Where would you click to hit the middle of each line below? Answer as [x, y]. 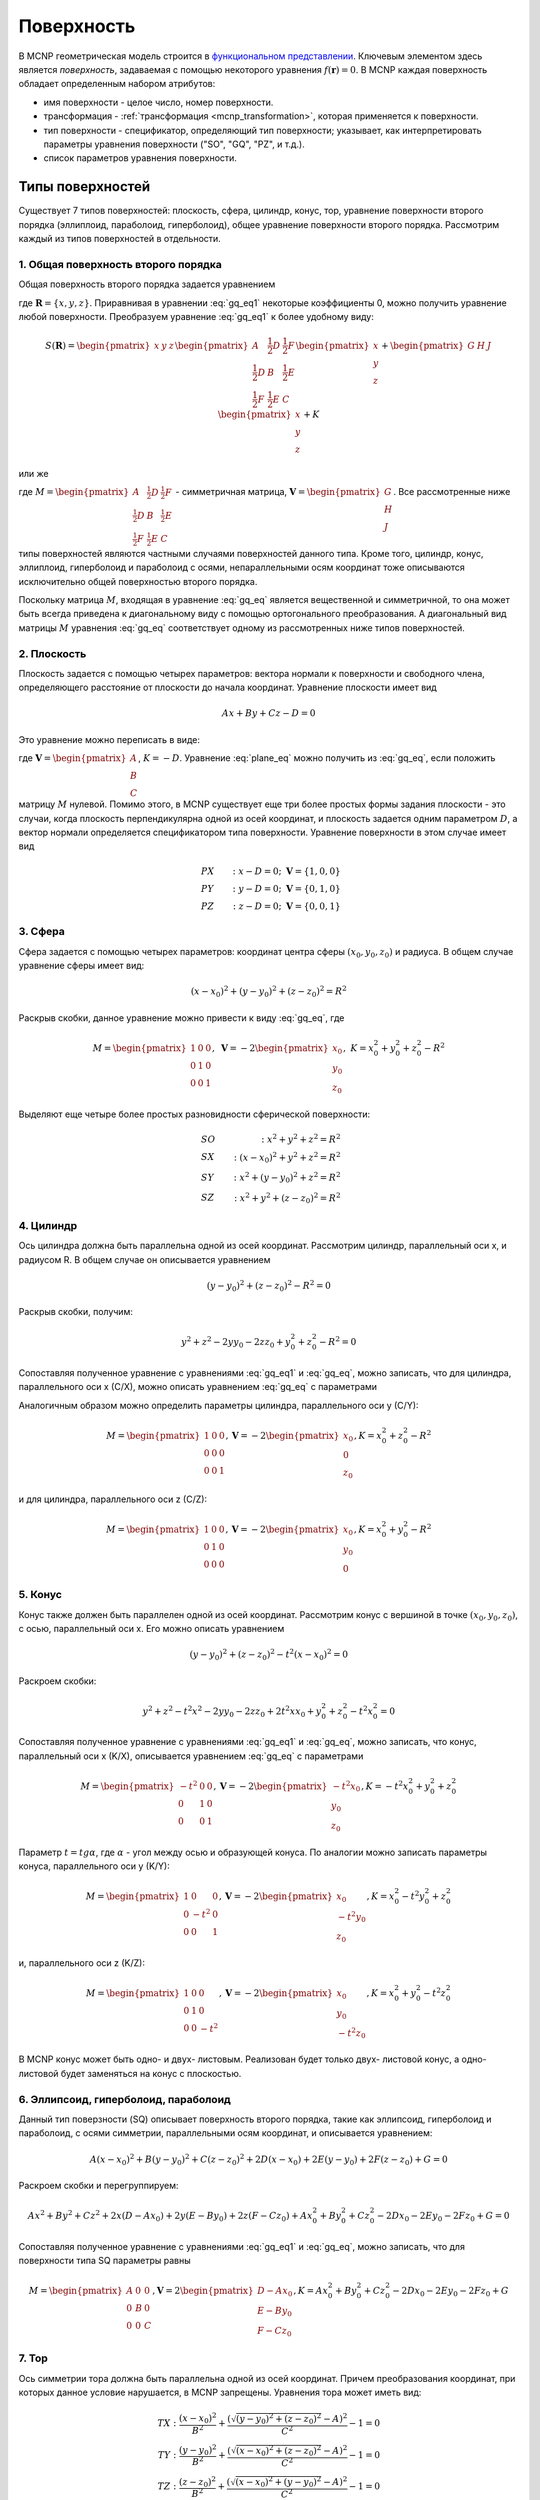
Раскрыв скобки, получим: [76, 1312]
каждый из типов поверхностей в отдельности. [120, 238]
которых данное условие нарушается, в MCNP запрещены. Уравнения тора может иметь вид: [220, 2392]
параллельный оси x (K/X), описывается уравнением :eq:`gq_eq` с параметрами [191, 1756]
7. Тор [33, 2358]
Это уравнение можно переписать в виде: [109, 739]
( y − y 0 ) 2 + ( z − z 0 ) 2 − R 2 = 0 [269, 1286]
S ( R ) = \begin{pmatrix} [98, 345]
